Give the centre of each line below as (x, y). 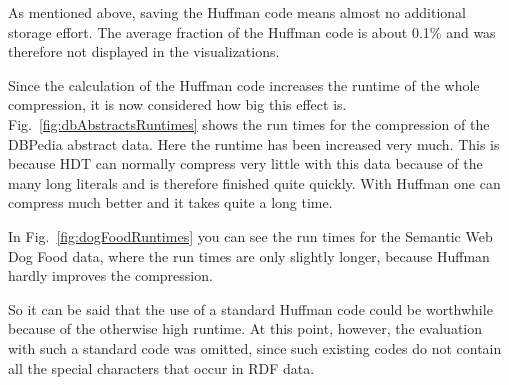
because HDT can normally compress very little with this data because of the (245, 163)
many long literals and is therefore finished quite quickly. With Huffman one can (254, 182)
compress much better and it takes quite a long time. (170, 202)
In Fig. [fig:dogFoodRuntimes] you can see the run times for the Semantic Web (250, 235)
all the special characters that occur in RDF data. (161, 367)
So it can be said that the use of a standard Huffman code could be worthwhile (250, 308)
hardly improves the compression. (110, 275)
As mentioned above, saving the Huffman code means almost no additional (237, 12)
